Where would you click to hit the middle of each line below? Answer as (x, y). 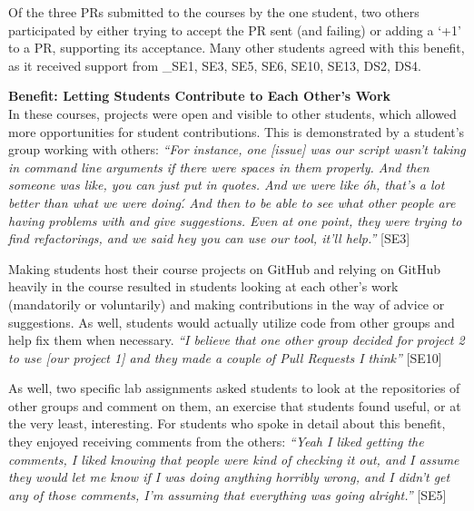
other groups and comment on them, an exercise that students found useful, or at (235, 405)
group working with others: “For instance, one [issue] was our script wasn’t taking (237, 149)
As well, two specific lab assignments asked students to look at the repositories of (234, 388)
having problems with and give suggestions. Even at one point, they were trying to (235, 220)
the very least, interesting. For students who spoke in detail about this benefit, (227, 423)
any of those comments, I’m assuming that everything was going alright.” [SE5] (227, 494)
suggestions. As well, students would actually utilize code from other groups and (232, 322)
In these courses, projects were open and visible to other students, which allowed (232, 113)
